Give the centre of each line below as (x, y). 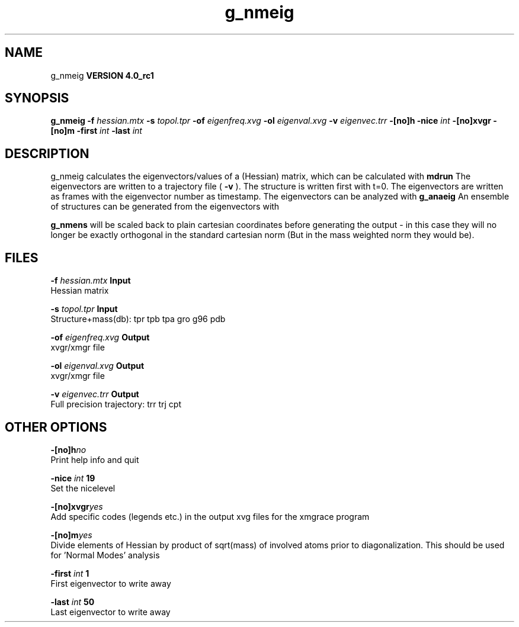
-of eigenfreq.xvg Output (100, 337)
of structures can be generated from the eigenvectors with (165, 207)
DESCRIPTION (47, 153)
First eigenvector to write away (111, 583)
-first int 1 (70, 573)
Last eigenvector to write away (110, 612)
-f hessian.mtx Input (91, 281)
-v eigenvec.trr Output (95, 394)
